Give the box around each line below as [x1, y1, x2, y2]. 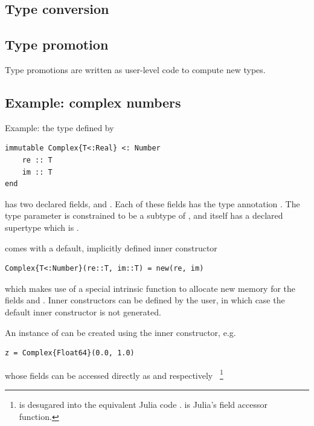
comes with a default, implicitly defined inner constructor [5, 241, 217, 254]
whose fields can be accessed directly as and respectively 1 [5, 367, 223, 381]
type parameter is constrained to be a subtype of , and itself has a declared [5, 209, 283, 222]
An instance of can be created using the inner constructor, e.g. [5, 326, 236, 338]
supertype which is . [5, 221, 79, 233]
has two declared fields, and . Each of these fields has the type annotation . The [5, 197, 300, 210]
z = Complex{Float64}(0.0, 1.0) [5, 349, 135, 358]
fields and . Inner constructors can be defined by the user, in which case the [5, 294, 285, 306]
